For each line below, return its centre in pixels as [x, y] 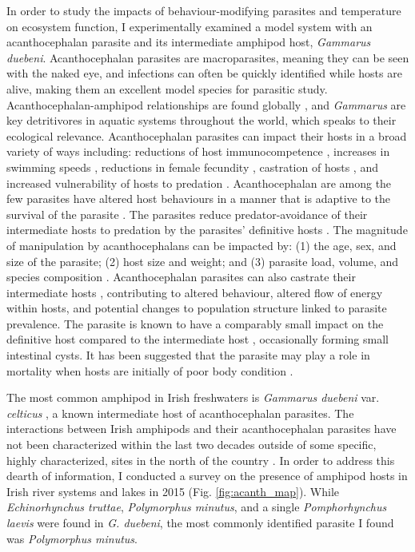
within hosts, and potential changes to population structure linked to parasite [197, 308]
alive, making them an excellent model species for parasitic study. [167, 88]
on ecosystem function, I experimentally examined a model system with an [190, 26]
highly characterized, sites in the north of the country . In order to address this [201, 460]
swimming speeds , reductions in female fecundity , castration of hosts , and [192, 167]
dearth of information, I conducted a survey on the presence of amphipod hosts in [207, 476]
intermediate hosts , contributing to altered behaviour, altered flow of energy [195, 292]
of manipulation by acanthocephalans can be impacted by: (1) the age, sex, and [202, 245]
